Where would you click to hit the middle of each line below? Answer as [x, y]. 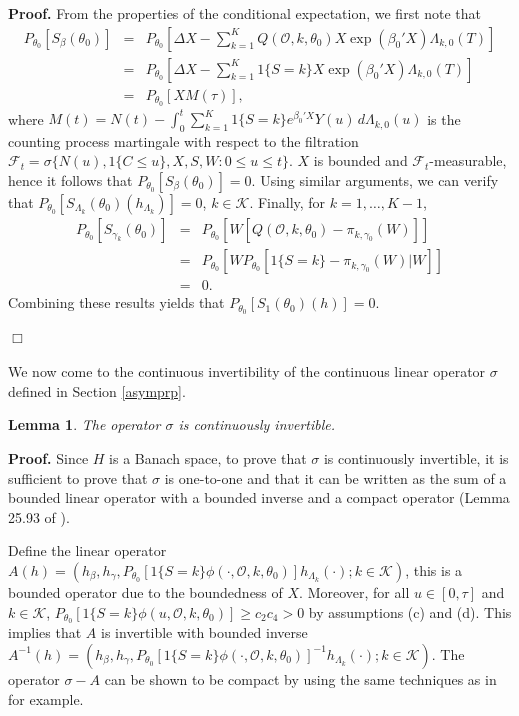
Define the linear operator [87, 550]
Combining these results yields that [116, 302]
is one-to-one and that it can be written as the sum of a [335, 477]
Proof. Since [48, 457]
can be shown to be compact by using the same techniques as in [300, 678]
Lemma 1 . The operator [84, 424]
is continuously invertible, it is [416, 457]
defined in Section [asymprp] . [97, 390]
